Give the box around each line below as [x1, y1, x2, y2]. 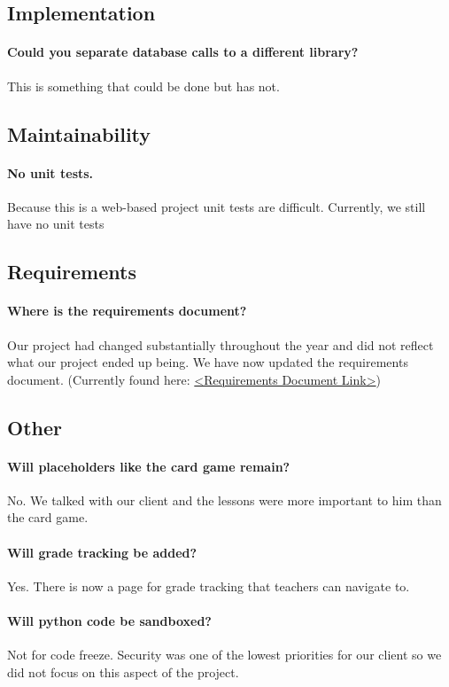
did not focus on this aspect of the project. [7, 662, 239, 681]
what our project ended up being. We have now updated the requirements [7, 353, 408, 371]
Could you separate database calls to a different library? [7, 43, 359, 61]
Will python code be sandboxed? [7, 612, 212, 630]
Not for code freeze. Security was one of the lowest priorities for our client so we [7, 645, 442, 664]
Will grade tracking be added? [7, 543, 197, 561]
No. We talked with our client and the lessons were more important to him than [7, 490, 442, 509]
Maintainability [7, 120, 151, 147]
